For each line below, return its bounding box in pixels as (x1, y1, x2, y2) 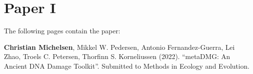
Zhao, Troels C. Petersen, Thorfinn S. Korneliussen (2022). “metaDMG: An (4, 51, 230, 61)
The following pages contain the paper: (4, 26, 121, 36)
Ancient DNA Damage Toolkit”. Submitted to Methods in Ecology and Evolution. (4, 60, 250, 71)
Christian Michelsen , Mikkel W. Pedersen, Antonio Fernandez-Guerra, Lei (4, 42, 235, 52)
